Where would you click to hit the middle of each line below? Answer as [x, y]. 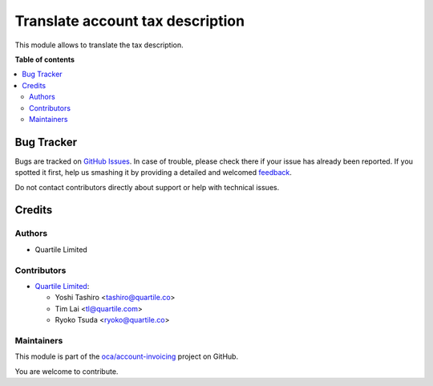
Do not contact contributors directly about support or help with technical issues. [147, 187]
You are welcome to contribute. [67, 371]
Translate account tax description [129, 21]
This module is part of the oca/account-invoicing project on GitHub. [127, 356]
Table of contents [45, 59]
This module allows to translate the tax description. [99, 45]
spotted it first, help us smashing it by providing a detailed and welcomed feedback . [154, 173]
